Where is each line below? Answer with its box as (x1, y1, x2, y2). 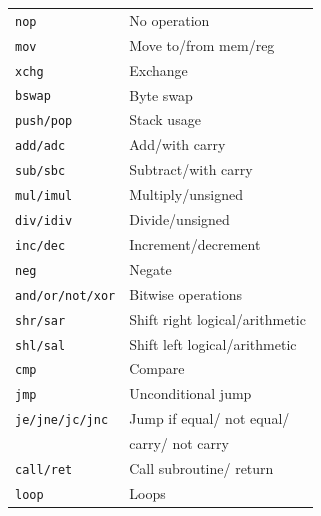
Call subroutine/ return (129, 458, 274, 479)
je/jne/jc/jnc (15, 413, 109, 428)
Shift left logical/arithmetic (129, 333, 297, 354)
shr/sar (15, 313, 66, 328)
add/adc (15, 139, 66, 154)
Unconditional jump (129, 383, 252, 404)
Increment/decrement (129, 233, 261, 254)
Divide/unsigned (129, 209, 230, 230)
